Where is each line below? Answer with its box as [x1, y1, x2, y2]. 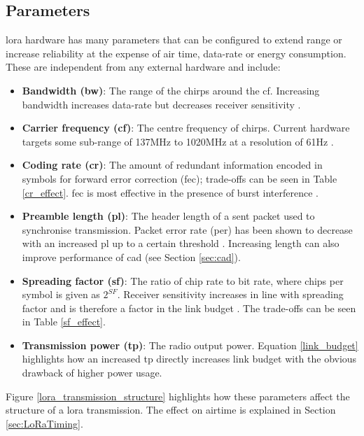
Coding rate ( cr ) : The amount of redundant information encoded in [22, 157, 323, 172]
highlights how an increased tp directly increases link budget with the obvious [22, 351, 357, 366]
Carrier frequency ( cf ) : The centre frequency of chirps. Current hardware [22, 120, 350, 135]
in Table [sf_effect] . [22, 314, 106, 329]
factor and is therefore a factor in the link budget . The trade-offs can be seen [22, 300, 356, 315]
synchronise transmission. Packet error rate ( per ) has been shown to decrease [22, 222, 353, 237]
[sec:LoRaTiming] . [6, 416, 83, 430]
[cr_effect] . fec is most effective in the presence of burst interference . [22, 185, 318, 199]
